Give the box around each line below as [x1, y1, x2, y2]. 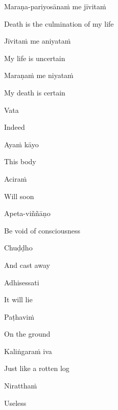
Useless [4, 397, 27, 408]
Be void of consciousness [4, 225, 81, 236]
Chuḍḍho [4, 242, 33, 253]
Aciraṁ [4, 173, 27, 184]
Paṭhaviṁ [4, 311, 34, 322]
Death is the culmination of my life [4, 18, 114, 29]
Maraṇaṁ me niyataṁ [4, 70, 74, 81]
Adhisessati [4, 277, 39, 287]
